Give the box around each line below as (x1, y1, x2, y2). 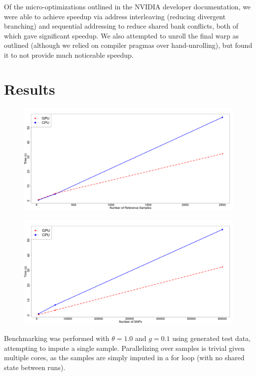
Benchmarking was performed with (4, 333, 110, 343)
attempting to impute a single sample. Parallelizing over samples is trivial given (4, 342, 245, 353)
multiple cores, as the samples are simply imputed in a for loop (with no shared (4, 352, 245, 363)
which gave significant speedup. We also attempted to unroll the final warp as (4, 30, 239, 40)
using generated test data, (172, 333, 251, 343)
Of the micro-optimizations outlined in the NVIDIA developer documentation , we (4, 1, 251, 11)
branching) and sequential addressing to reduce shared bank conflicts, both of (4, 21, 239, 31)
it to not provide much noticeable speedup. (4, 49, 134, 60)
